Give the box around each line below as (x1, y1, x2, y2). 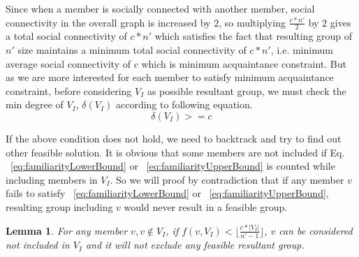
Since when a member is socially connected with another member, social (6, 1, 315, 15)
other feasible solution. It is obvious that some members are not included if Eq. (6, 145, 345, 159)
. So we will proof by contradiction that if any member (110, 172, 344, 186)
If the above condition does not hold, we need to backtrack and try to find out (6, 131, 342, 145)
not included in (6, 237, 70, 252)
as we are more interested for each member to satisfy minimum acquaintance (6, 70, 334, 85)
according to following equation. (115, 97, 253, 112)
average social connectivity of (6, 56, 131, 71)
